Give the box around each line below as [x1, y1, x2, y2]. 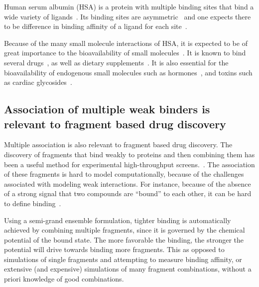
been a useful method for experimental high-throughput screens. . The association [4, 159, 255, 169]
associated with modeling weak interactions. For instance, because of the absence [4, 178, 251, 189]
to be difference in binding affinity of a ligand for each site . [4, 21, 187, 31]
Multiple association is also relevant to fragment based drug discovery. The [4, 139, 233, 150]
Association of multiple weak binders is [4, 101, 210, 117]
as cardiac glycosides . [4, 77, 72, 87]
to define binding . [4, 198, 61, 208]
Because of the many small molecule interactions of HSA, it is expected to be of [4, 37, 248, 48]
